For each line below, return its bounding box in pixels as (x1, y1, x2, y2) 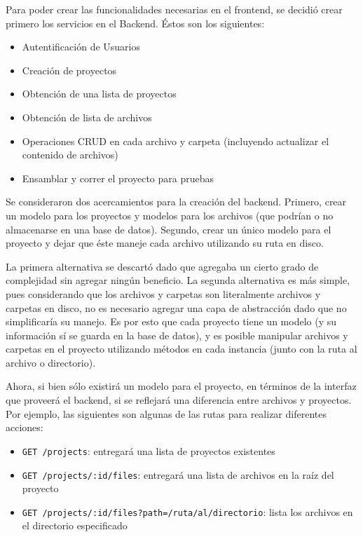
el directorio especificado (22, 518, 128, 533)
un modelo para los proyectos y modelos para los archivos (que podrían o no (6, 208, 334, 222)
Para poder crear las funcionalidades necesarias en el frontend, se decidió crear (6, 2, 343, 16)
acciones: (6, 420, 43, 435)
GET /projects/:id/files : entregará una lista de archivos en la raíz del (22, 467, 334, 482)
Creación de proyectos (22, 62, 117, 77)
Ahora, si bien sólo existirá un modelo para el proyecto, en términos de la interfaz (6, 379, 357, 393)
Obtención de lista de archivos (22, 109, 152, 124)
